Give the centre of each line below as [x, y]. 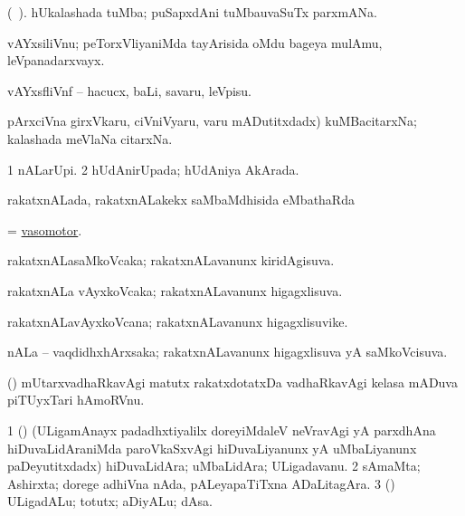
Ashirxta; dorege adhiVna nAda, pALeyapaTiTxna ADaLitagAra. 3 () [201, 483]
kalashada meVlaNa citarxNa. [90, 138]
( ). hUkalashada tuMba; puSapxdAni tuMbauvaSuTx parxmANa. [192, 12]
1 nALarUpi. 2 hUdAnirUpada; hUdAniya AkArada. [153, 169]
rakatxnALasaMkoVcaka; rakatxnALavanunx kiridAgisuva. [171, 260]
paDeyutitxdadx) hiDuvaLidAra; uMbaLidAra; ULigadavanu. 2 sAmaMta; [214, 466]
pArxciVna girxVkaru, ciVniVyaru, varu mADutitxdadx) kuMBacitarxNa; [213, 121]
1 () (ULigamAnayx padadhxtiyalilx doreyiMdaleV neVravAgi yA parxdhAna [222, 430]
